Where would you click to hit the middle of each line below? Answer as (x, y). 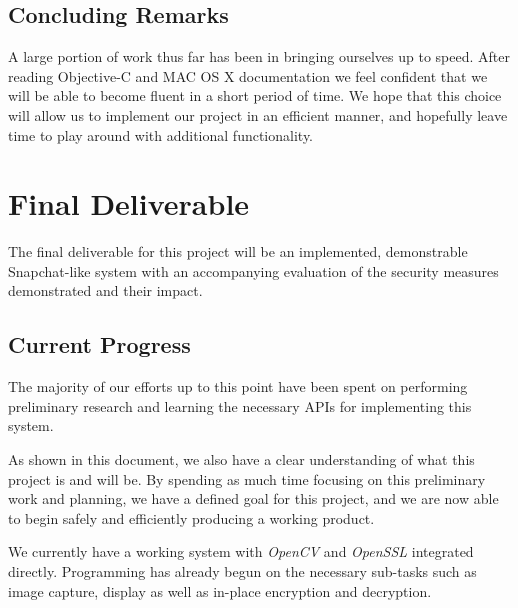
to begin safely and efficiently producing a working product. (191, 517)
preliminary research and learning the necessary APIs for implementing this (240, 405)
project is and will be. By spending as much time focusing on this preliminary (247, 478)
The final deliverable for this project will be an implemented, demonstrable (238, 251)
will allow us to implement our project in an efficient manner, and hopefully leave (258, 114)
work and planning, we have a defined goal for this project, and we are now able (253, 498)
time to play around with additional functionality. (161, 134)
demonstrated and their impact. (105, 290)
